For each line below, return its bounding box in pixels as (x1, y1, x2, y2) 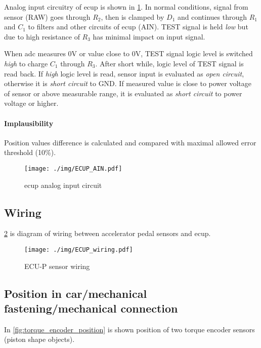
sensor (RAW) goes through (4, 11, 91, 22)
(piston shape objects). (4, 334, 75, 344)
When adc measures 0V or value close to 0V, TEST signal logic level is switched (4, 48, 253, 59)
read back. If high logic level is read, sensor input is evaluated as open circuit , (4, 68, 244, 79)
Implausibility (4, 118, 54, 128)
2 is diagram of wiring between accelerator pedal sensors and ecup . (4, 228, 211, 239)
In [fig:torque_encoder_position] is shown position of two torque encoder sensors (4, 324, 255, 334)
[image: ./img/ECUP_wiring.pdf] (24, 246, 133, 253)
